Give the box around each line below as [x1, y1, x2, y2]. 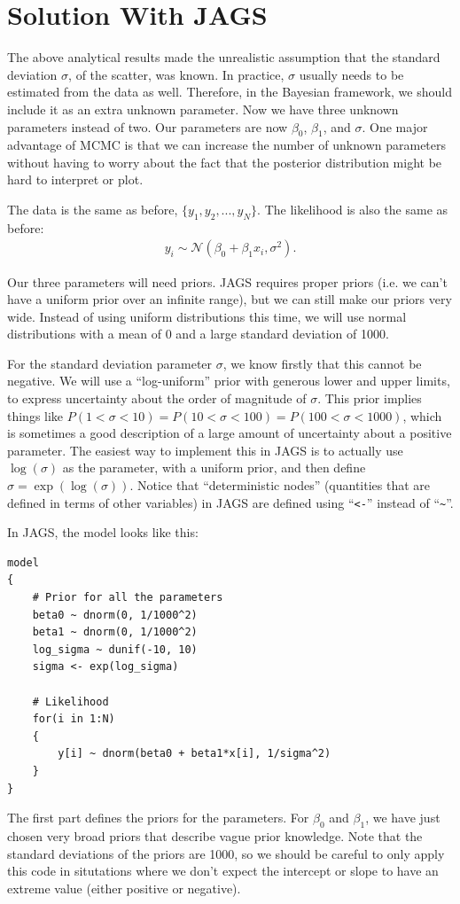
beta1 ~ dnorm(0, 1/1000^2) [32, 626, 198, 639]
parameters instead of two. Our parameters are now [7, 117, 288, 136]
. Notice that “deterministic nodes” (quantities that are [129, 476, 431, 495]
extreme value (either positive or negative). [7, 878, 241, 897]
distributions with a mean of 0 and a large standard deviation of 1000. [7, 324, 389, 343]
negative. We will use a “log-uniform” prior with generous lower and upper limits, [7, 371, 450, 390]
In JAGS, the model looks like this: [7, 523, 199, 542]
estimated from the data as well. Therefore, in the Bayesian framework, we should [7, 82, 452, 101]
